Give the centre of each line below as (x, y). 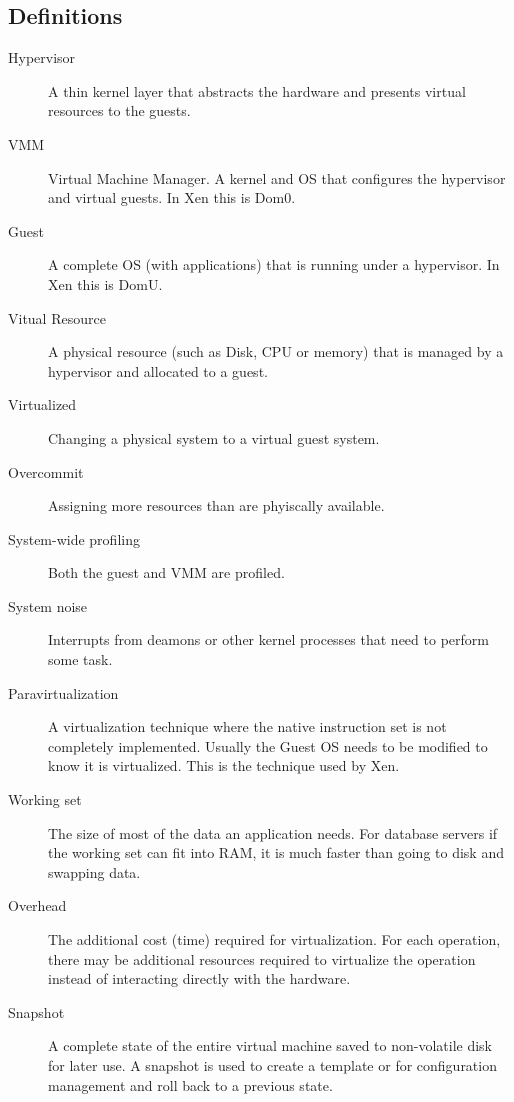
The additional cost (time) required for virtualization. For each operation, (274, 939)
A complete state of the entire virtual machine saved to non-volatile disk (270, 1045)
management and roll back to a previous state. (190, 1084)
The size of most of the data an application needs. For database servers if (273, 832)
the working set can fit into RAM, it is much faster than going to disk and (276, 852)
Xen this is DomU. (105, 283)
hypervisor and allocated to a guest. (158, 370)
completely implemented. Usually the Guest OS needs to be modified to (268, 745)
